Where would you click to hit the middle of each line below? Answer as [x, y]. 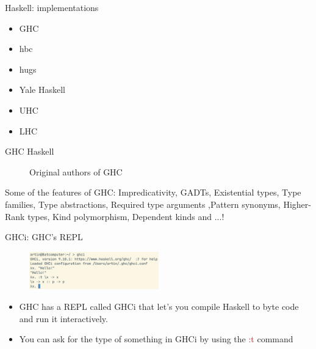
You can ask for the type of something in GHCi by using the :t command [156, 339]
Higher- [297, 204]
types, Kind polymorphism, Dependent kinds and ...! [126, 216]
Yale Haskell [42, 90]
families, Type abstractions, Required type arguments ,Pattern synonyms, [143, 204]
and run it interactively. [63, 318]
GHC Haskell [30, 151]
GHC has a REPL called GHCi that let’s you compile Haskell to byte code [159, 306]
